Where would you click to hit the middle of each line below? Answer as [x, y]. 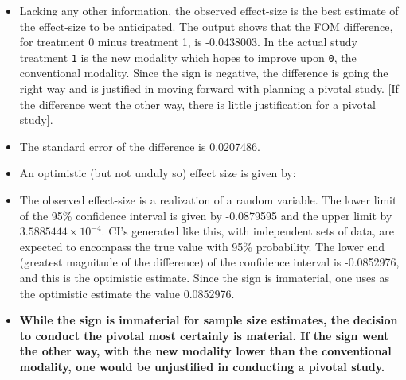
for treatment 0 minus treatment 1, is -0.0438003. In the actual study [189, 42]
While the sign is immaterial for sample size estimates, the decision [209, 320]
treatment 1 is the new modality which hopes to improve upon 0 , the [188, 57]
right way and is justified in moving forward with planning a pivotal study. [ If [209, 89]
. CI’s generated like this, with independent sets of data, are [248, 231]
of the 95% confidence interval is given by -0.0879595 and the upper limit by [206, 215]
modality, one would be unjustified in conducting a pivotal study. [202, 366]
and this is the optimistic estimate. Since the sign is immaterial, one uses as [205, 277]
